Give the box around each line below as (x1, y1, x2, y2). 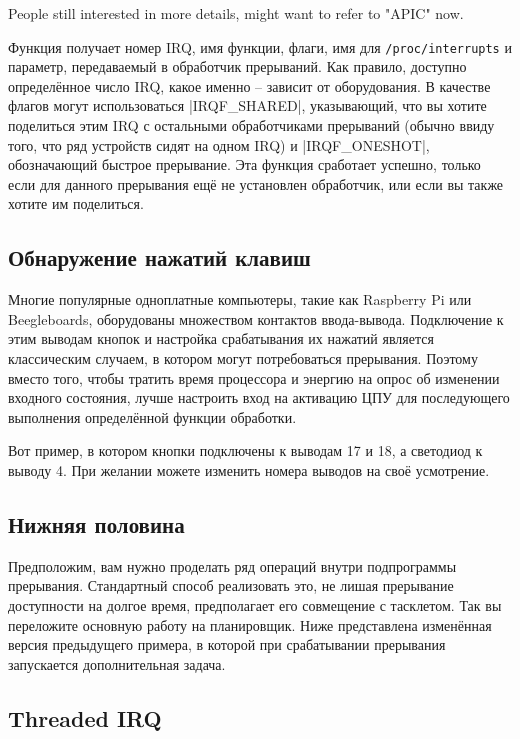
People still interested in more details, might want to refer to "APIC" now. (8, 3, 464, 23)
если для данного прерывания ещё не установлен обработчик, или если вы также (8, 173, 504, 194)
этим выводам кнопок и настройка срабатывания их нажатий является (8, 328, 434, 349)
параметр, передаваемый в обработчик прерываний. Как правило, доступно (8, 56, 467, 77)
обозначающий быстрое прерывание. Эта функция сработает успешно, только (8, 154, 481, 175)
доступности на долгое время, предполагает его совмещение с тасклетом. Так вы (8, 594, 502, 615)
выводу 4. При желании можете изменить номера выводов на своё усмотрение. (8, 459, 490, 480)
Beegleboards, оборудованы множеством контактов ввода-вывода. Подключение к (8, 308, 504, 329)
